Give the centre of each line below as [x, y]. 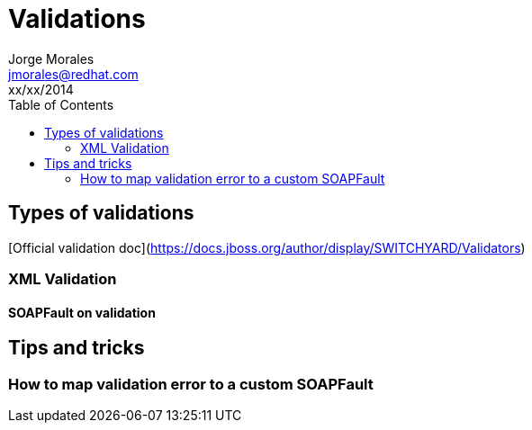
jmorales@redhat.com [73, 74]
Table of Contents [61, 104]
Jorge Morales [51, 58]
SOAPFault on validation [82, 312]
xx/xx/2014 [41, 89]
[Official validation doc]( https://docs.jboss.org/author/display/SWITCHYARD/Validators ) [267, 247]
